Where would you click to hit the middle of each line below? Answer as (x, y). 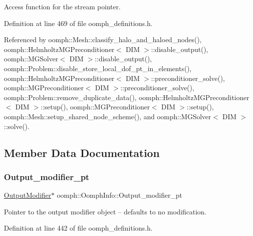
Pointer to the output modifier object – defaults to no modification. (105, 211)
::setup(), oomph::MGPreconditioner (95, 107)
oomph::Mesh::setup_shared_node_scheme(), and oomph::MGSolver (108, 116)
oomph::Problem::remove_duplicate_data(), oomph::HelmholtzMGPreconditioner (127, 97)
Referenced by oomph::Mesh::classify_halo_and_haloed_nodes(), (103, 39)
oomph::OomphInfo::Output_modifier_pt (120, 195)
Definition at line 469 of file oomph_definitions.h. (78, 23)
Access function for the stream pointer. (62, 6)
